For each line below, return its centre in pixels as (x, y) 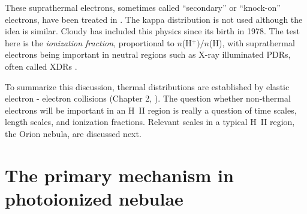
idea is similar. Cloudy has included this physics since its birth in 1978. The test (152, 31)
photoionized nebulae (94, 198)
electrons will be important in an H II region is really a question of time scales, (151, 110)
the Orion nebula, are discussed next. (73, 133)
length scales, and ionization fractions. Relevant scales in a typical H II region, (150, 122)
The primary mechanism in (119, 175)
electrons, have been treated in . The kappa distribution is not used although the (154, 19)
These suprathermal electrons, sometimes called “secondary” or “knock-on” (143, 7)
